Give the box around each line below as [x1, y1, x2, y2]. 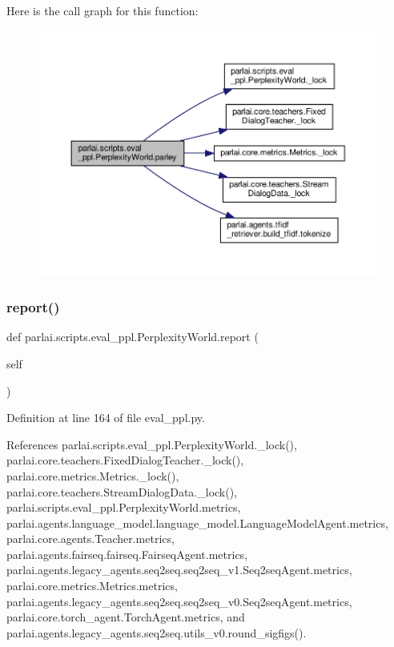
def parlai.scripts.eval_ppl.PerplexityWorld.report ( [6, 328, 259, 345]
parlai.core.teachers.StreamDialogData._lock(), [6, 483, 238, 500]
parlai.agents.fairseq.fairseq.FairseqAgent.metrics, [6, 545, 248, 562]
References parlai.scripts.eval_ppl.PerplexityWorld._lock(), [6, 436, 297, 452]
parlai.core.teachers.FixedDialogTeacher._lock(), [6, 452, 244, 468]
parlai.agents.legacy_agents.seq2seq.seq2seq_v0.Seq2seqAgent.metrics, [6, 593, 352, 609]
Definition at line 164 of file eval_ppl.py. [6, 409, 205, 426]
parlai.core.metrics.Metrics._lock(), [6, 467, 179, 484]
